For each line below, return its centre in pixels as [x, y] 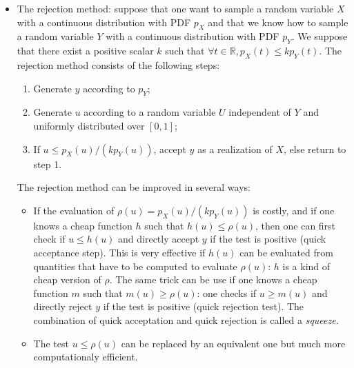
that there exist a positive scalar [85, 51]
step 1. [48, 164]
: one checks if [227, 293]
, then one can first [296, 225]
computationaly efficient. [86, 357]
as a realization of [235, 149]
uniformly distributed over [89, 125]
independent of [260, 112]
